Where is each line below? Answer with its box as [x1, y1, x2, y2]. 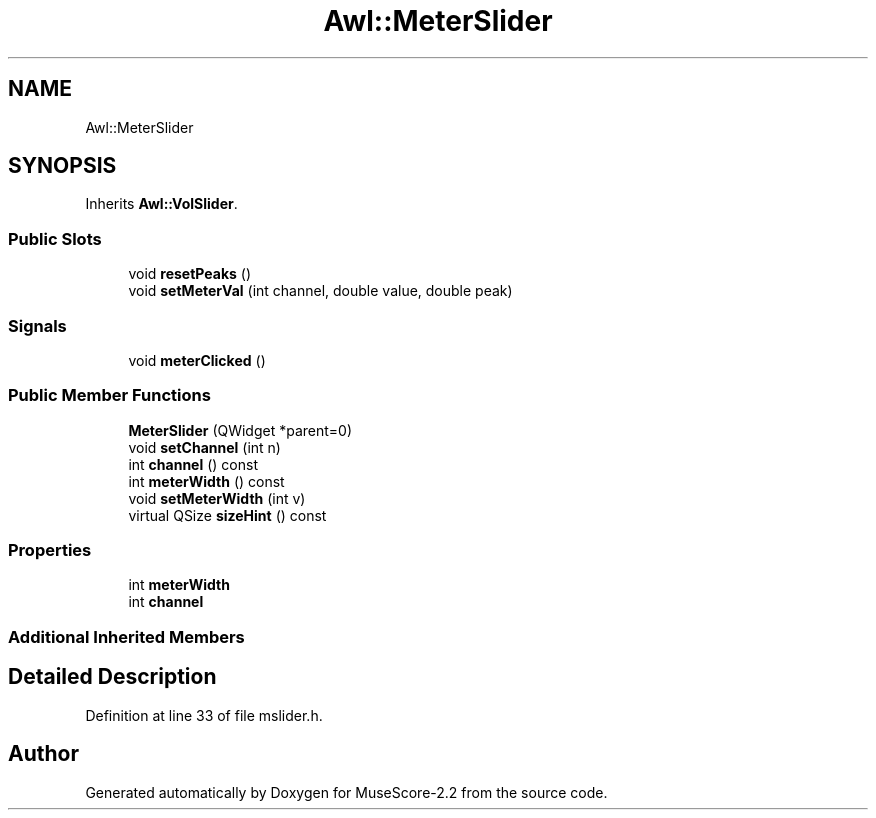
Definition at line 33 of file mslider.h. [85, 706, 323, 724]
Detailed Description [8, 664, 217, 690]
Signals [8, 315, 67, 336]
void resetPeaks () [128, 265, 251, 283]
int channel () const [128, 455, 258, 473]
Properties [8, 540, 92, 561]
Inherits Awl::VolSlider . [85, 195, 238, 213]
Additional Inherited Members [8, 626, 245, 647]
